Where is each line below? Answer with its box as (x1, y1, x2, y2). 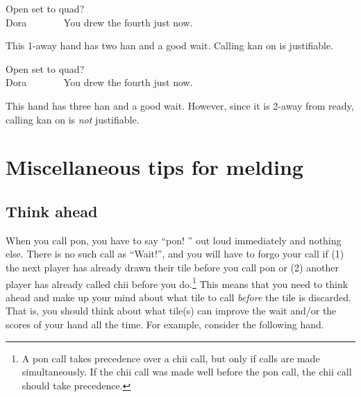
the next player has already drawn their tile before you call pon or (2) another (6, 260, 339, 274)
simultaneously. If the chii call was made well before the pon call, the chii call (22, 364, 352, 379)
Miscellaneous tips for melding (6, 153, 303, 181)
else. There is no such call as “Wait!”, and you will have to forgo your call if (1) (6, 246, 344, 261)
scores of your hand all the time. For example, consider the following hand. (6, 316, 324, 331)
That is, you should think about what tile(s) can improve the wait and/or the (6, 303, 337, 318)
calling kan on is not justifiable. (6, 112, 140, 126)
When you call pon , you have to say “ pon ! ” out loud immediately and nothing (6, 233, 342, 247)
